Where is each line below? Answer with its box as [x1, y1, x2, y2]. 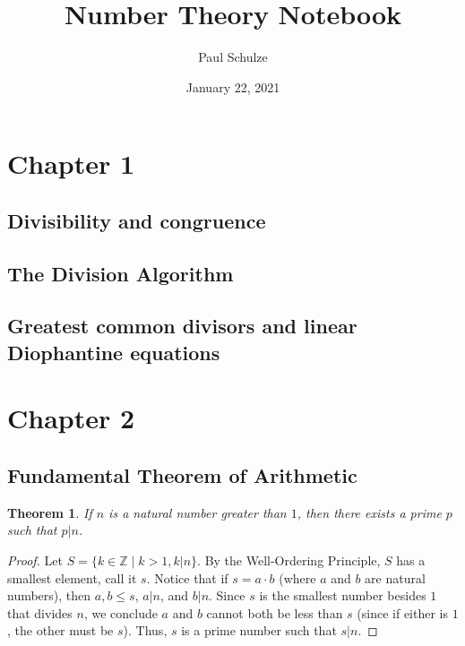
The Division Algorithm [7, 259, 234, 287]
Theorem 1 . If [7, 503, 92, 521]
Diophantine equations [7, 338, 220, 366]
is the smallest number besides [259, 586, 426, 605]
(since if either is [357, 603, 448, 622]
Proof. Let [7, 551, 63, 569]
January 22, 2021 [185, 77, 280, 96]
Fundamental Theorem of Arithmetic [7, 461, 357, 488]
